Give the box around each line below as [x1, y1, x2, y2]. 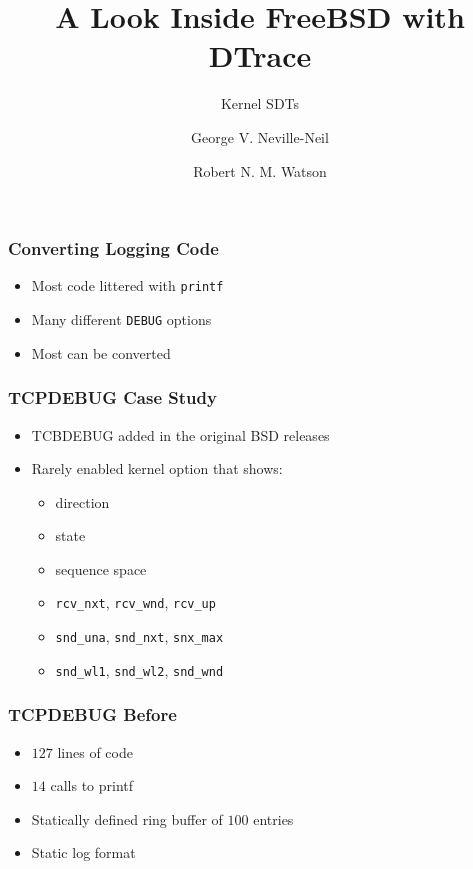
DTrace [208, 35, 312, 76]
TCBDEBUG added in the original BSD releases [31, 424, 330, 445]
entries [253, 808, 294, 829]
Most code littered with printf [31, 275, 224, 296]
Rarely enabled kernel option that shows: [31, 458, 283, 479]
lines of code [57, 741, 133, 762]
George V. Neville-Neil [191, 126, 329, 147]
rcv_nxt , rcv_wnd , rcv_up [55, 592, 216, 613]
